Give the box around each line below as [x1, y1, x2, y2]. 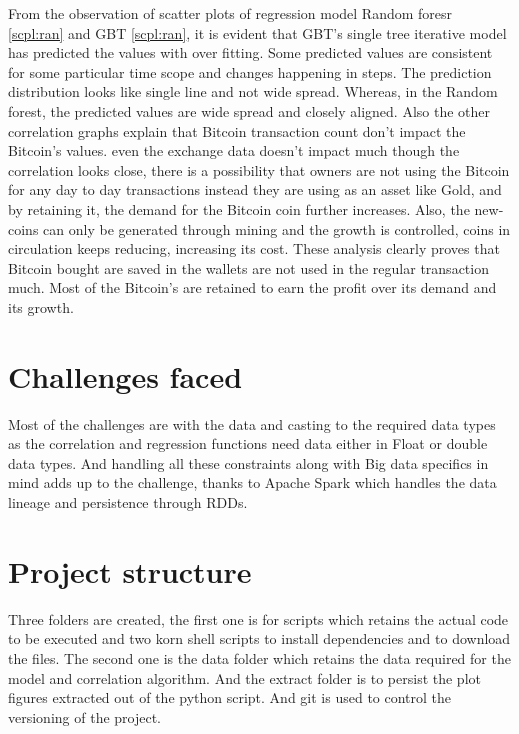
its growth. [8, 296, 74, 317]
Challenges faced [8, 355, 243, 396]
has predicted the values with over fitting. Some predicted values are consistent [8, 42, 493, 63]
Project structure [8, 550, 252, 591]
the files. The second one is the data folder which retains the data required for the [8, 647, 511, 668]
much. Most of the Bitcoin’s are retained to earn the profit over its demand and [8, 277, 497, 298]
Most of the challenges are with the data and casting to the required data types [8, 413, 496, 434]
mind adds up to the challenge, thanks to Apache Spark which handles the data [8, 472, 497, 493]
